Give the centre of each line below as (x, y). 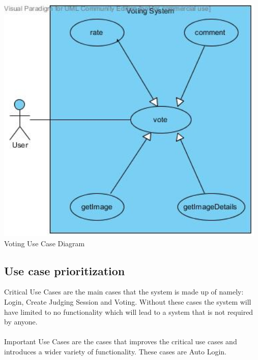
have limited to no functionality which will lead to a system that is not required (129, 312)
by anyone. (21, 322)
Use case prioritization (65, 270)
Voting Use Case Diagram (45, 243)
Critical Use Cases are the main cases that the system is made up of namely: (124, 292)
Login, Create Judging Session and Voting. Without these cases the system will (128, 301)
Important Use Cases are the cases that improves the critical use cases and (121, 341)
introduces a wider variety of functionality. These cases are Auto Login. (115, 351)
